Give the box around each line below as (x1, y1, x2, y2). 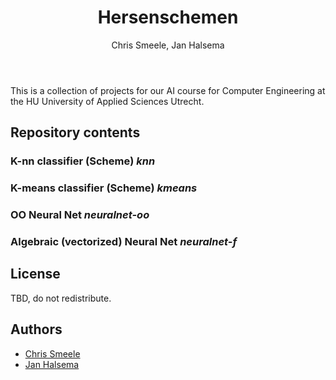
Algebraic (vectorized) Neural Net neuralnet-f (10, 235, 238, 249)
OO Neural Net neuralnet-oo (10, 208, 150, 222)
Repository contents (10, 124, 141, 141)
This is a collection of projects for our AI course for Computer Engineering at (10, 84, 326, 96)
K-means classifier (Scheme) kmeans (10, 181, 198, 195)
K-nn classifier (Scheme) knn (10, 154, 156, 168)
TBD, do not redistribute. (10, 292, 112, 304)
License (10, 266, 61, 283)
